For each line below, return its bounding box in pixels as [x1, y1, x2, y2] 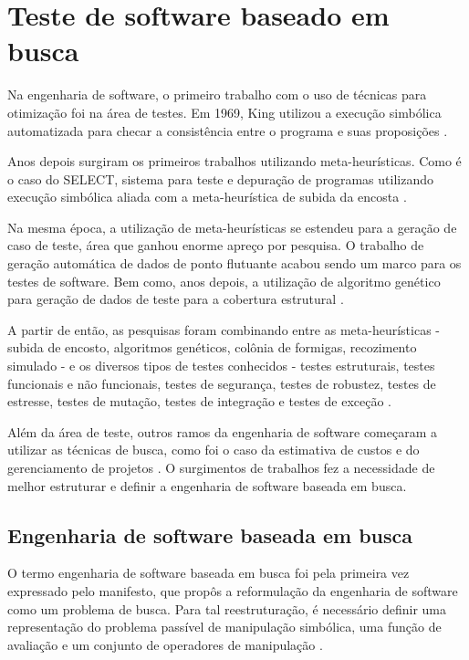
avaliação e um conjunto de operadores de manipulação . [7, 634, 323, 654]
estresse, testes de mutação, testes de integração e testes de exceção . [7, 392, 392, 411]
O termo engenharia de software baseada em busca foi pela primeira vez [7, 563, 410, 582]
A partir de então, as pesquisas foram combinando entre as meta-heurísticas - [7, 320, 440, 339]
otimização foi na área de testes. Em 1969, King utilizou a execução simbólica [7, 102, 442, 121]
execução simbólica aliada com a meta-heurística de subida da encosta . [7, 187, 407, 206]
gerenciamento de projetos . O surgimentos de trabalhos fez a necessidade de [7, 458, 435, 477]
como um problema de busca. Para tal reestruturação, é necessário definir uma [7, 599, 447, 618]
